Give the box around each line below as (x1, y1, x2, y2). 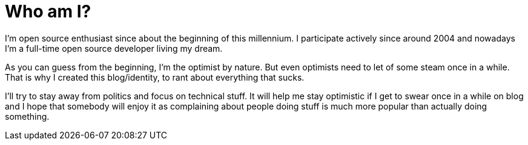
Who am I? (5, 1, 91, 22)
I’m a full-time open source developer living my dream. (5, 43, 223, 54)
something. (5, 111, 50, 122)
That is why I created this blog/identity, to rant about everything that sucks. (5, 72, 305, 82)
